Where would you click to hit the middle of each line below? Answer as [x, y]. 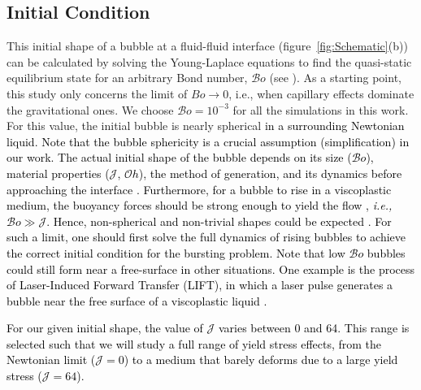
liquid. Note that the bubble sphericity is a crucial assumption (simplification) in [208, 141]
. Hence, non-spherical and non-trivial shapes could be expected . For [219, 221]
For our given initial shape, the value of [105, 328]
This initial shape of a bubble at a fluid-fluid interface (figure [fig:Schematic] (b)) [207, 46]
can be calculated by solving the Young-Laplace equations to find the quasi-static [209, 61]
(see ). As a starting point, [335, 78]
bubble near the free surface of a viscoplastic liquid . [137, 300]
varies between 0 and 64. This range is [314, 328]
